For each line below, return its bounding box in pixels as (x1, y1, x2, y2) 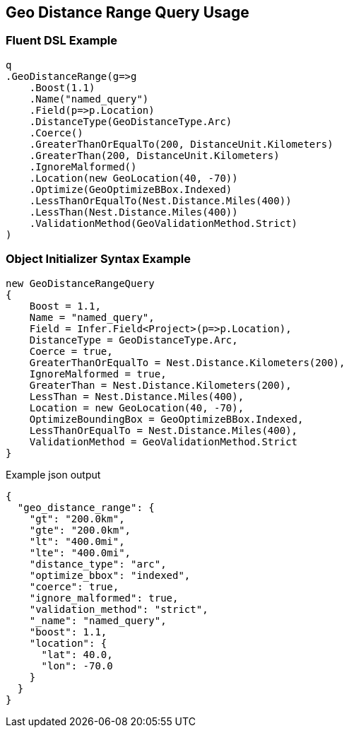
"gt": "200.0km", (29, 512, 125, 524)
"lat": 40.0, (41, 648, 113, 660)
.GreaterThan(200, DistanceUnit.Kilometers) (29, 149, 280, 161)
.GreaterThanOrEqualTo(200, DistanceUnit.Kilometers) (29, 138, 333, 150)
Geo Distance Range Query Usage (6, 4, 249, 21)
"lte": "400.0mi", (29, 546, 131, 558)
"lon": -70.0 (41, 659, 113, 672)
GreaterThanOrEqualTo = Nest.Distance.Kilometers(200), (29, 356, 345, 368)
